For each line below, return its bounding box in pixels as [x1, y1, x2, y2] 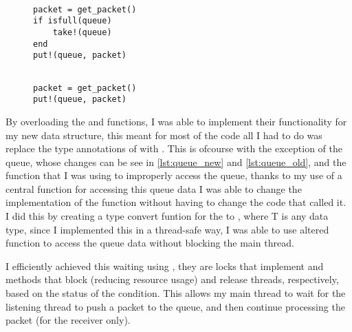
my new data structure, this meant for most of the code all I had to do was [5, 127, 322, 142]
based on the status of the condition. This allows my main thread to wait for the [5, 286, 346, 300]
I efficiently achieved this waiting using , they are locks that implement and [5, 258, 324, 273]
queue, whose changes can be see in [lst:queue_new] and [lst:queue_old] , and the [5, 154, 346, 169]
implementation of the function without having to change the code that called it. [5, 195, 346, 209]
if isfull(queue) [33, 16, 112, 26]
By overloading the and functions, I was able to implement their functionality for [5, 114, 347, 128]
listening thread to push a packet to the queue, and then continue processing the [5, 299, 345, 313]
